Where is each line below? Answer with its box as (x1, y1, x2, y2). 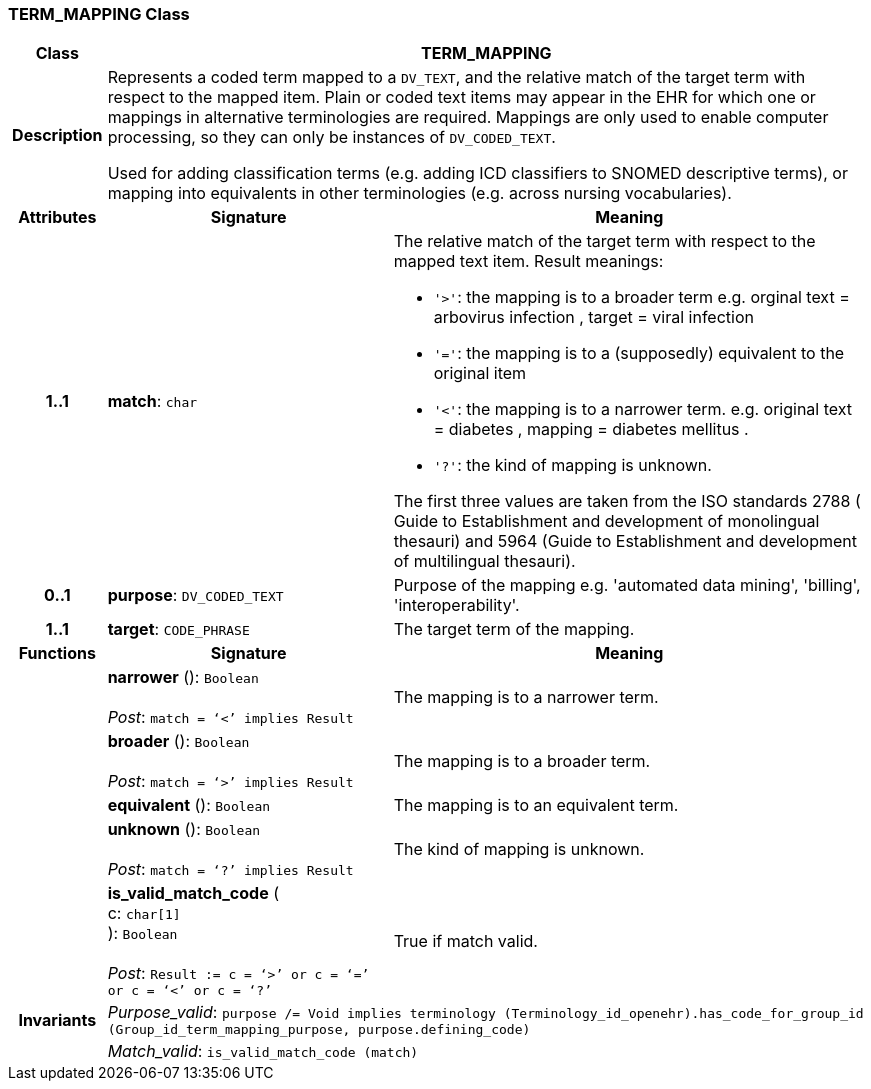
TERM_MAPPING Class (8, 4, 190, 24)
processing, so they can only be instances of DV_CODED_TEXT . (107, 127, 556, 148)
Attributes (18, 207, 97, 228)
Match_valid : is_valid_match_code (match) (107, 1041, 419, 1062)
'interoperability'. (393, 595, 520, 616)
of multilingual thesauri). (393, 551, 576, 572)
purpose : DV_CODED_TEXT (107, 585, 284, 606)
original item (433, 363, 527, 384)
